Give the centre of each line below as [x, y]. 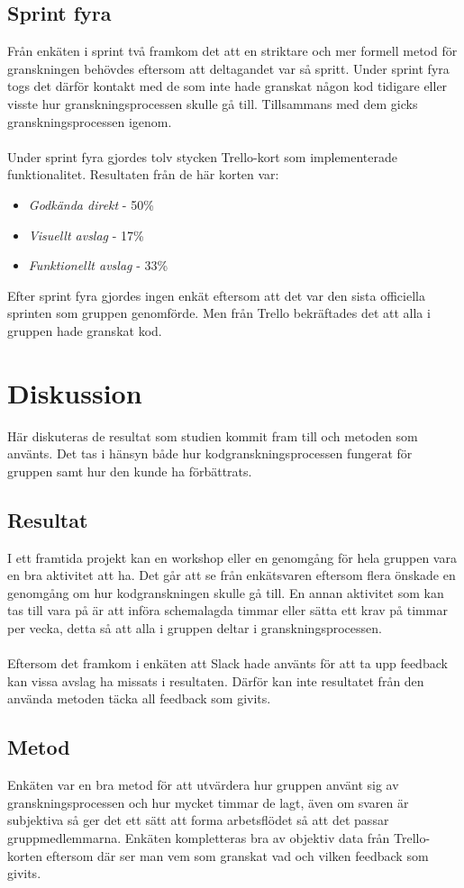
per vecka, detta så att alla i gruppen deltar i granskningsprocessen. [195, 628]
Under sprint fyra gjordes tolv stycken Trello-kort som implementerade [203, 156]
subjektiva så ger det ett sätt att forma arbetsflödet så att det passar [198, 820]
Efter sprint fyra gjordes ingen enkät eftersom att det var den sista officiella [216, 295]
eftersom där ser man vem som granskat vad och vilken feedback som [237, 855]
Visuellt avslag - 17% [86, 235]
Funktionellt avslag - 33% [98, 265]
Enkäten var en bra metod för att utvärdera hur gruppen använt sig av [203, 785]
